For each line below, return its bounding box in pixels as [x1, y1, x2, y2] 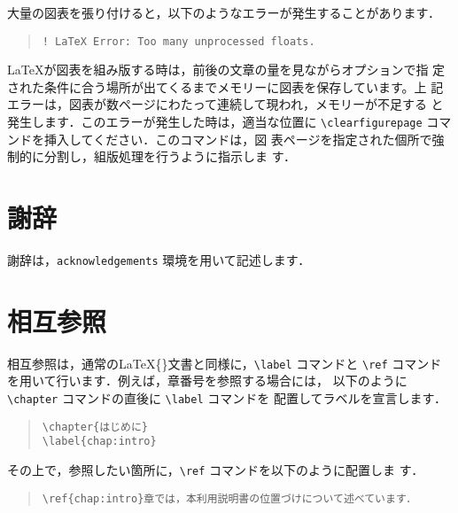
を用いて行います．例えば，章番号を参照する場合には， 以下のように [7, 371, 408, 390]
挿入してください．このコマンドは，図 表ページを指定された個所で [43, 129, 432, 148]
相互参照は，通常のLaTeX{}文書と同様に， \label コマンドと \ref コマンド [7, 354, 442, 372]
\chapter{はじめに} [42, 420, 148, 433]
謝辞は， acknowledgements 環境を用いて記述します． [7, 251, 311, 268]
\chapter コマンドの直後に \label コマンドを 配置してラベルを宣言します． [7, 389, 446, 408]
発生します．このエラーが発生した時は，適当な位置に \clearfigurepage [7, 113, 423, 131]
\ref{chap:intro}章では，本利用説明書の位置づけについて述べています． [42, 492, 417, 505]
